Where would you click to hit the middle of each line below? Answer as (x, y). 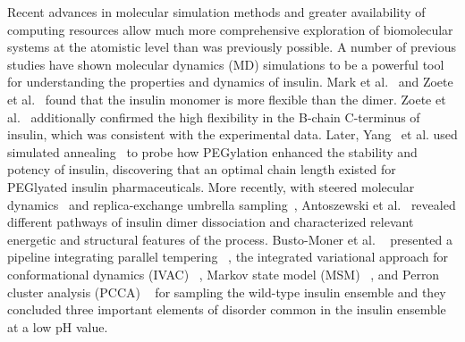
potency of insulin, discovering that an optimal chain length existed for (202, 169)
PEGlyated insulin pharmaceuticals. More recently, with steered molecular (211, 186)
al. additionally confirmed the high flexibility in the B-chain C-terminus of (214, 117)
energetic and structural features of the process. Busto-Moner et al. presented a (230, 239)
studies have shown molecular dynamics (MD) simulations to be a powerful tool (226, 64)
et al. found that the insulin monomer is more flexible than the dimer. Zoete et (227, 99)
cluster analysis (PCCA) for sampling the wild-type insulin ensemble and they (227, 292)
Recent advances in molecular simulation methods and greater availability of (216, 12)
